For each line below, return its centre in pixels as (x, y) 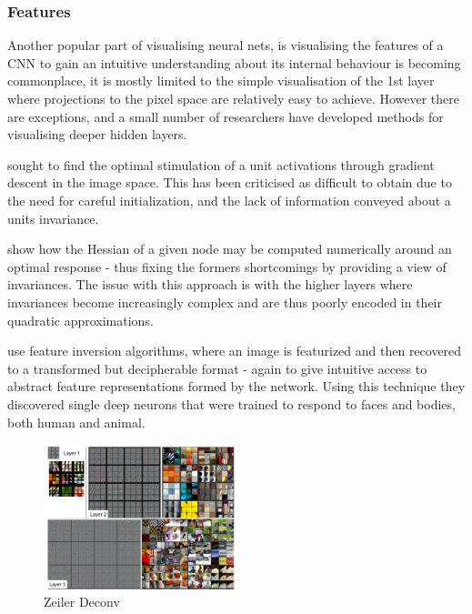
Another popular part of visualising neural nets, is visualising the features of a (226, 45)
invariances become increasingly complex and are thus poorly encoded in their (225, 302)
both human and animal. (76, 422)
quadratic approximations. (80, 320)
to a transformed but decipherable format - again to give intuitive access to (217, 368)
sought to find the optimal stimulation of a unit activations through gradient (221, 164)
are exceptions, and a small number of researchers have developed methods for (226, 116)
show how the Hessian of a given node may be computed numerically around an (230, 249)
